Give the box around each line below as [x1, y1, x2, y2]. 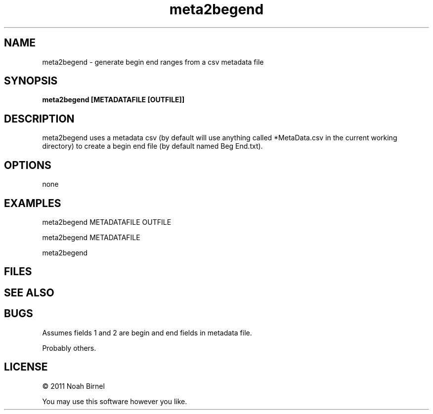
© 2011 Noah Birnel [42, 381, 105, 390]
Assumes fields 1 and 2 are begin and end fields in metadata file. [42, 328, 252, 337]
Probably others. [42, 343, 96, 352]
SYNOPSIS [4, 75, 58, 87]
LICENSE [4, 361, 48, 373]
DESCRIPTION [4, 112, 75, 125]
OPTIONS [4, 159, 51, 171]
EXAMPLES [4, 197, 61, 209]
